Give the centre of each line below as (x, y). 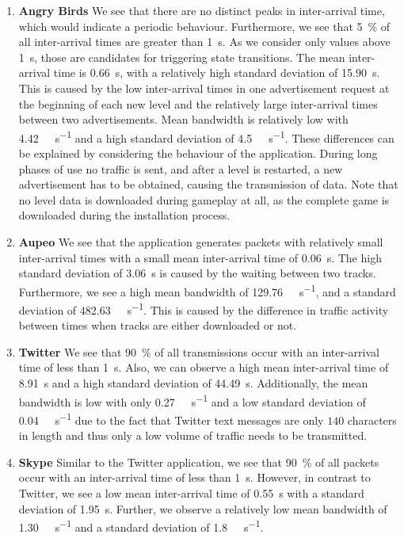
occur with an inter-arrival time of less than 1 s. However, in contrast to (194, 477)
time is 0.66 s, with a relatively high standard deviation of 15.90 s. (217, 72)
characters (372, 420)
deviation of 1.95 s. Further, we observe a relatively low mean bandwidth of (203, 508)
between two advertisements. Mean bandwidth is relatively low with (183, 119)
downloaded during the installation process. (124, 215)
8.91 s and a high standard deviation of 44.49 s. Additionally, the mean (193, 383)
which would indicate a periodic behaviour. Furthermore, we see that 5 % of (204, 26)
